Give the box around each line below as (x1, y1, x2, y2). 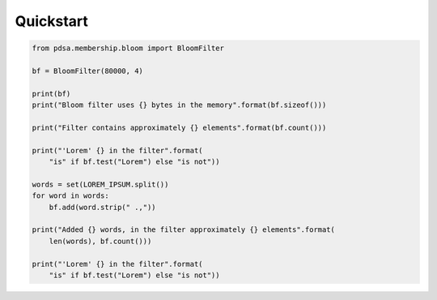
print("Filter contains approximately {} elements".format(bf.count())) (32, 122, 327, 132)
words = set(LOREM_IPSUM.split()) (32, 179, 169, 189)
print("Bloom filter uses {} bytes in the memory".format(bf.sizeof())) (32, 101, 327, 109)
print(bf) (32, 89, 71, 98)
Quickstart (15, 12, 89, 30)
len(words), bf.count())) (49, 236, 152, 246)
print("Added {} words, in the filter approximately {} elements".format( (32, 225, 336, 234)
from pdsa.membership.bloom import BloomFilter (32, 44, 224, 53)
